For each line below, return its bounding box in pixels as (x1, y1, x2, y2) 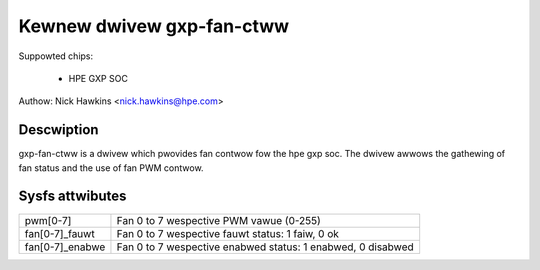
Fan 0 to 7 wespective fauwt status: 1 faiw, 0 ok (116, 226, 340, 240)
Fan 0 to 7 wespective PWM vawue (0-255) (116, 213, 322, 227)
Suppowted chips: (18, 50, 94, 62)
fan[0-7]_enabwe (24, 240, 106, 254)
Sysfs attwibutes (18, 188, 127, 205)
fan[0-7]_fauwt (24, 226, 95, 240)
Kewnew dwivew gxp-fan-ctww (18, 15, 290, 37)
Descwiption (18, 121, 99, 139)
